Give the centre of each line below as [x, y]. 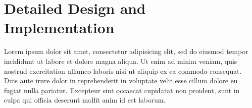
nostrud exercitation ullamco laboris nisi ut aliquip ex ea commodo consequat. [123, 71]
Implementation [59, 27]
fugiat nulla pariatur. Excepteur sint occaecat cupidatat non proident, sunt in [122, 90]
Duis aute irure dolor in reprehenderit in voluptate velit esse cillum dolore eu [121, 81]
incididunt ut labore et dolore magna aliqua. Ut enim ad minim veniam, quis [121, 61]
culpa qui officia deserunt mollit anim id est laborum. [85, 100]
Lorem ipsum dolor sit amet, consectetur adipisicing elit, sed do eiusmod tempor [126, 51]
